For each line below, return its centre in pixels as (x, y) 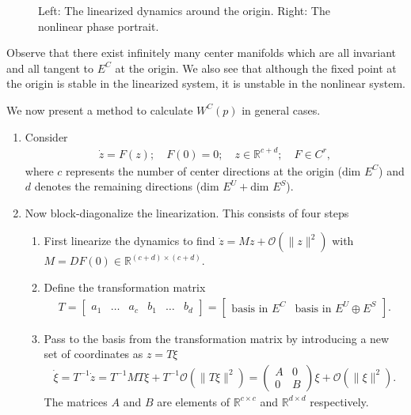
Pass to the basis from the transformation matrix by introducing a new (217, 338)
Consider (46, 136)
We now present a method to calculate (100, 109)
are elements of (194, 401)
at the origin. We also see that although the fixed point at (256, 68)
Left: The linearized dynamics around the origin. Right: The (184, 10)
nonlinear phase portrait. (99, 26)
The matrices (76, 401)
